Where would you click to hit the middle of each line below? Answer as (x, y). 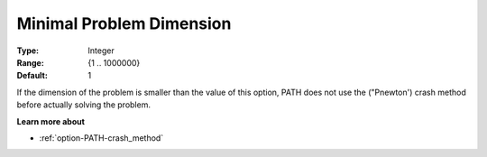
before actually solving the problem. (83, 105)
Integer (101, 51)
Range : (30, 62)
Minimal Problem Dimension (124, 23)
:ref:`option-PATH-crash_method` (101, 138)
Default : (32, 76)
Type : (28, 51)
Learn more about (51, 121)
